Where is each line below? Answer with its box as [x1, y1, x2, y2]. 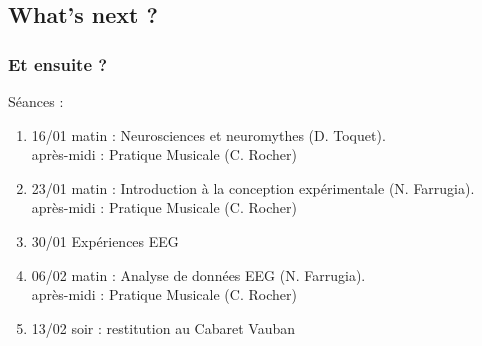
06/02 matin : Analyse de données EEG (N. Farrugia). [31, 264, 366, 285]
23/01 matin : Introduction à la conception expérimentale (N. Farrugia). [31, 177, 475, 198]
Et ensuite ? [8, 51, 108, 76]
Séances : [8, 91, 64, 111]
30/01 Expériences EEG [31, 230, 179, 251]
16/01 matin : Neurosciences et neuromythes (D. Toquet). [31, 124, 386, 145]
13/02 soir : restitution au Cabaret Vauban [31, 317, 295, 338]
